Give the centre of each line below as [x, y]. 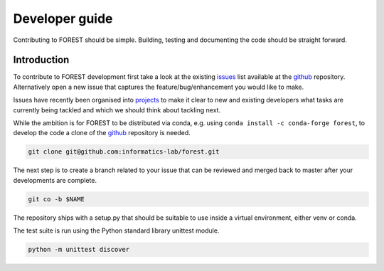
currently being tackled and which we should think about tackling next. [117, 110]
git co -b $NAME [57, 199]
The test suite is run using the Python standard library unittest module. [116, 230]
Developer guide [63, 18]
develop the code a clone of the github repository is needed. [102, 133]
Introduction [41, 60]
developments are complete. [55, 180]
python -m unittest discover [79, 250]
